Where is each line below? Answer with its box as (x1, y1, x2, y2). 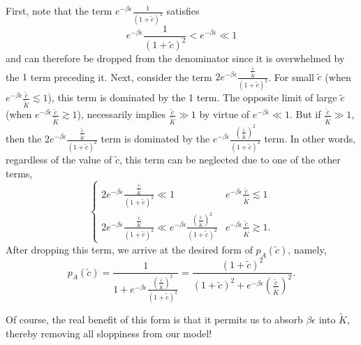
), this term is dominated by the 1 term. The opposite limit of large (47, 90, 337, 105)
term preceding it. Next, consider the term (30, 69, 212, 84)
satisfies (166, 3, 200, 17)
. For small (268, 69, 314, 84)
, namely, (288, 242, 327, 256)
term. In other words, (264, 131, 356, 146)
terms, (6, 166, 33, 180)
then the (6, 131, 42, 146)
